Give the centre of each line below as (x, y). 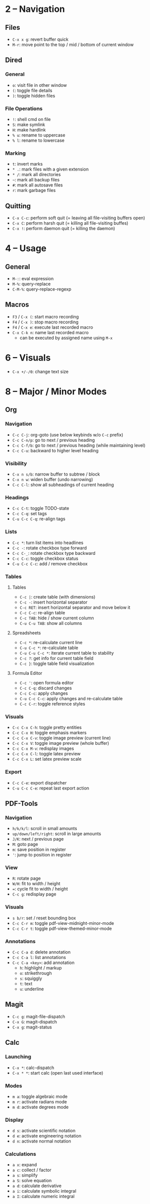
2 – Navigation (35, 9)
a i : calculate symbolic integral (44, 1191)
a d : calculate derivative (37, 1186)
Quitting (18, 206)
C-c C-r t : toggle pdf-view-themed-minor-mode (62, 928)
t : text (26, 984)
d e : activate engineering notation (47, 1136)
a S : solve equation (32, 1181)
